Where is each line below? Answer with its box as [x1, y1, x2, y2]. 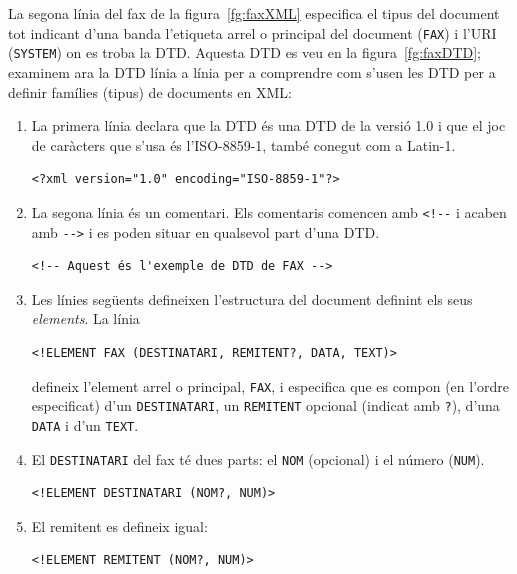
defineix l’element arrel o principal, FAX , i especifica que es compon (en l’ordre [31, 375, 510, 396]
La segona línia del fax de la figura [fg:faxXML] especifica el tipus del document [8, 3, 500, 23]
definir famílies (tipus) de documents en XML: [8, 81, 292, 102]
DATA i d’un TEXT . [31, 414, 139, 435]
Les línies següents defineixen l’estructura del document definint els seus [31, 288, 473, 309]
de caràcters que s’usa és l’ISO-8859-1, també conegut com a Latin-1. [31, 134, 456, 155]
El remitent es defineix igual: [31, 515, 208, 536]
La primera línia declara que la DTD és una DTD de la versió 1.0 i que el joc [31, 115, 506, 136]
